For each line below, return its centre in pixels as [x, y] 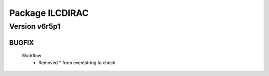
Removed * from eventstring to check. [78, 63]
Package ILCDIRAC [49, 13]
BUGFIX [22, 42]
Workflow [32, 56]
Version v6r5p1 [35, 26]
